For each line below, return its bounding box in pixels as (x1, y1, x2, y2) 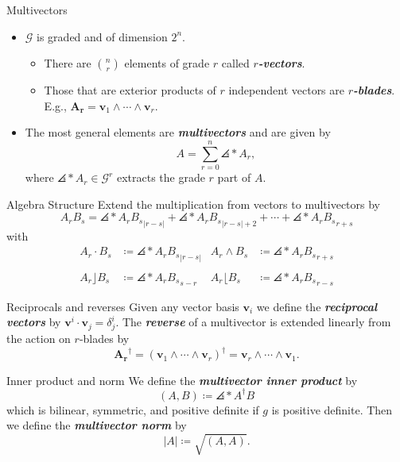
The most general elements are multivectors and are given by (25, 124, 331, 141)
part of (217, 169, 251, 186)
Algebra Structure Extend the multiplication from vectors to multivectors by (6, 195, 381, 212)
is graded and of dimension (37, 28, 168, 44)
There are (44, 55, 91, 71)
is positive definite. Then (271, 401, 393, 418)
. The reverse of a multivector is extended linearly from (115, 314, 391, 330)
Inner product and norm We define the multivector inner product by (6, 372, 358, 388)
